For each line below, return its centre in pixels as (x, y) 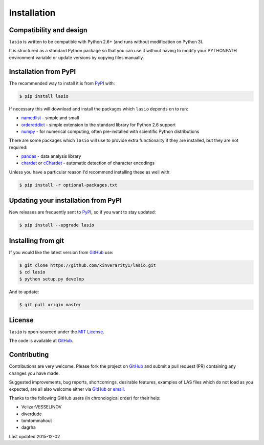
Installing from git (37, 241)
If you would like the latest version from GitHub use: (61, 252)
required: (18, 147)
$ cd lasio (32, 272)
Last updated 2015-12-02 (34, 436)
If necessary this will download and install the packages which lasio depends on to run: (99, 109)
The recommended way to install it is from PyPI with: (62, 83)
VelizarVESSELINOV (42, 407)
